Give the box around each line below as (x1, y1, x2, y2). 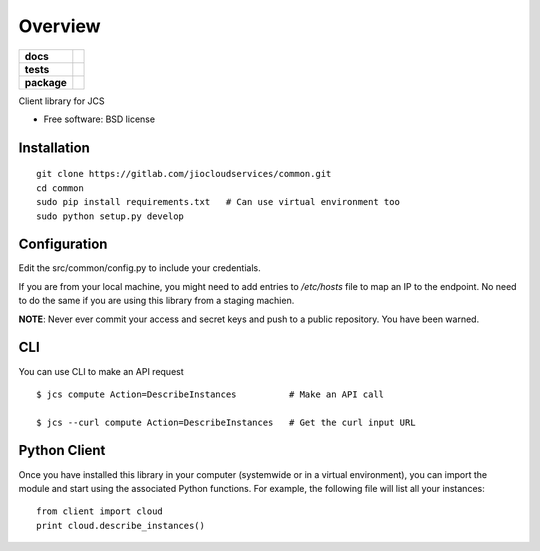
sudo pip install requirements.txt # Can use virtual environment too (36, 196, 400, 208)
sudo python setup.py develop (36, 210, 185, 222)
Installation (18, 139, 90, 156)
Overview (18, 15, 101, 37)
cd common (36, 182, 84, 194)
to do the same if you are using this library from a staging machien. (18, 295, 295, 307)
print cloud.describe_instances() (36, 520, 205, 531)
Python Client (18, 442, 106, 459)
